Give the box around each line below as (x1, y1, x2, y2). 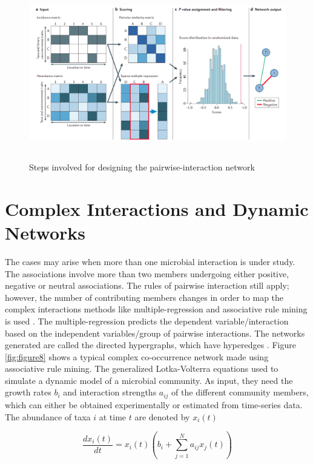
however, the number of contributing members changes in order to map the (5, 291, 284, 303)
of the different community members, (171, 386, 309, 398)
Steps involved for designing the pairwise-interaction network (29, 161, 255, 173)
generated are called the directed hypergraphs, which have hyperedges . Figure (5, 338, 296, 351)
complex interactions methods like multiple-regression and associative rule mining (5, 303, 308, 315)
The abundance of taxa (5, 410, 91, 423)
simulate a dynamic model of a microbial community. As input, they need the (5, 374, 293, 386)
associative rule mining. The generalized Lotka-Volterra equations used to (5, 362, 278, 375)
